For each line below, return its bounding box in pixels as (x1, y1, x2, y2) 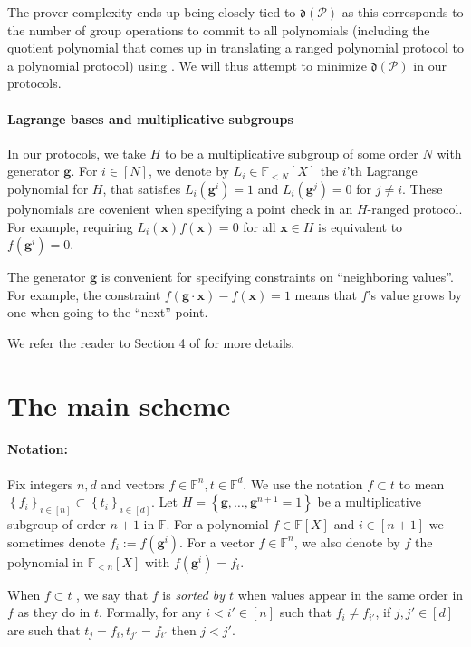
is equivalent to (318, 217, 403, 236)
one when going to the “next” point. (7, 303, 208, 322)
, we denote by (148, 161, 229, 180)
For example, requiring (7, 217, 133, 236)
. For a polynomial (166, 515, 269, 534)
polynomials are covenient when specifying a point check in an (7, 198, 353, 217)
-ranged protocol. (367, 198, 463, 217)
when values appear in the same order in (237, 584, 464, 604)
